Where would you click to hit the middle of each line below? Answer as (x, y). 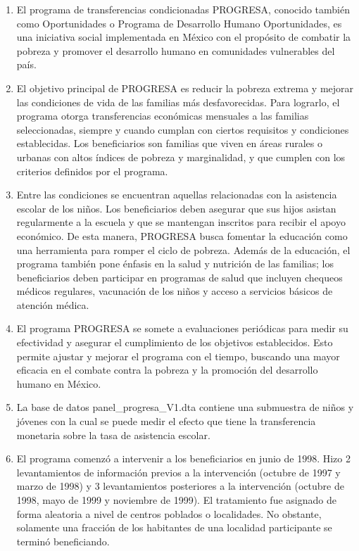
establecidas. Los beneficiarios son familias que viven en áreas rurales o (169, 143)
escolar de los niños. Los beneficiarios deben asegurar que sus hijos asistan (176, 208)
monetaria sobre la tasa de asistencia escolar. (113, 435)
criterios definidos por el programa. (92, 171)
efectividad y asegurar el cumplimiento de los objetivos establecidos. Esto (175, 342)
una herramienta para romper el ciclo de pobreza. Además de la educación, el (183, 249)
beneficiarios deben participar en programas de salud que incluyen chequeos (179, 277)
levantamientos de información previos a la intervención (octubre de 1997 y (178, 472)
